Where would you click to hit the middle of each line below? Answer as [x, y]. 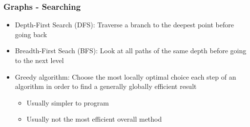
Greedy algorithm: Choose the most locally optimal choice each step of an [125, 76]
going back [31, 34]
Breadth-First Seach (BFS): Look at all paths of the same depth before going [131, 51]
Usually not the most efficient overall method [94, 119]
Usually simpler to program [68, 102]
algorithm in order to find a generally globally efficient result [106, 86]
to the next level [39, 60]
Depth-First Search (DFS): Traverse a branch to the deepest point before [124, 25]
